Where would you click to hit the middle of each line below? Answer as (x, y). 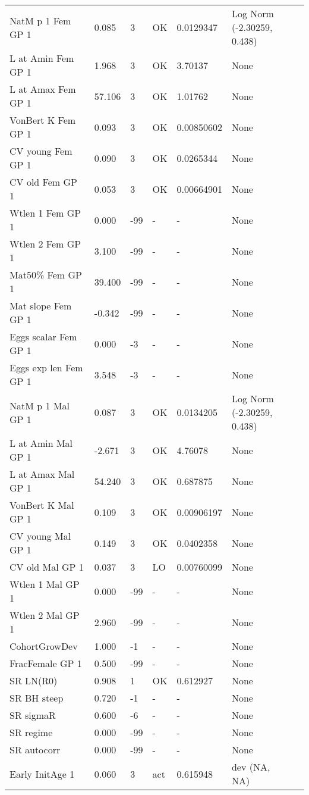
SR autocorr (35, 749)
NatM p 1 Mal (40, 405)
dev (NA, (251, 767)
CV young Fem (41, 151)
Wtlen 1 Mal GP (45, 584)
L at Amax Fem (43, 89)
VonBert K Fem (43, 120)
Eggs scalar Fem (43, 337)
